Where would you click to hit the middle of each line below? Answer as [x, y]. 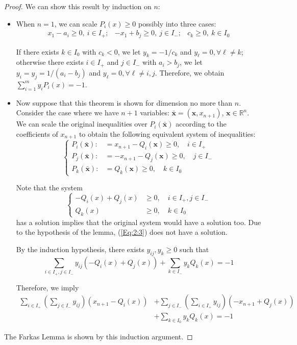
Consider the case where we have [67, 113]
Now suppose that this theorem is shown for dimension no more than [124, 102]
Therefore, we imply [47, 287]
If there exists [38, 51]
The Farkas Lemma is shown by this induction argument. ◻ [98, 337]
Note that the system [49, 188]
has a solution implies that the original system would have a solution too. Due [139, 222]
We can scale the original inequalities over [82, 124]
